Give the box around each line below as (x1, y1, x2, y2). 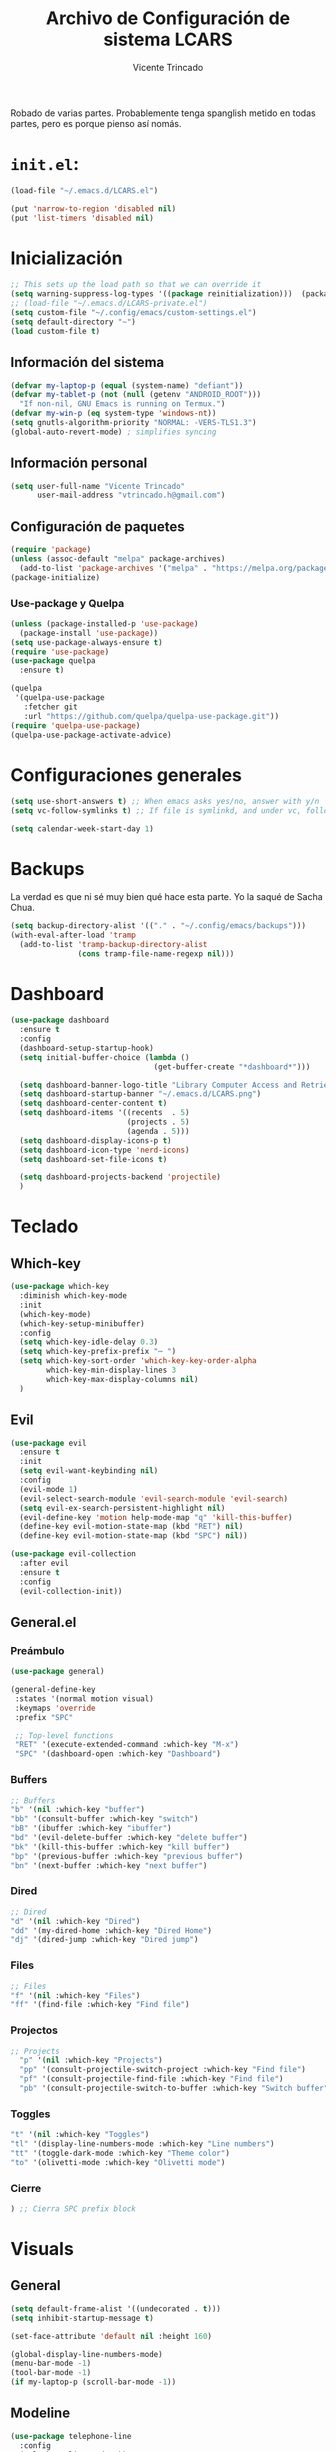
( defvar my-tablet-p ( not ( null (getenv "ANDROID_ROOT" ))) (10, 390, 262, 400)
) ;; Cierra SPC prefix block (10, 2204, 137, 2214)
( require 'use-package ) (10, 647, 110, 657)
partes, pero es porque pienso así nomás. (10, 117, 182, 129)
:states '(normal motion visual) (14, 1693, 155, 1704)
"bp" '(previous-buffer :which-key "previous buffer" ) (10, 1851, 244, 1861)
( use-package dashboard (10, 1015, 110, 1026)
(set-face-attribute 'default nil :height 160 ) (10, 2331, 213, 2341)
